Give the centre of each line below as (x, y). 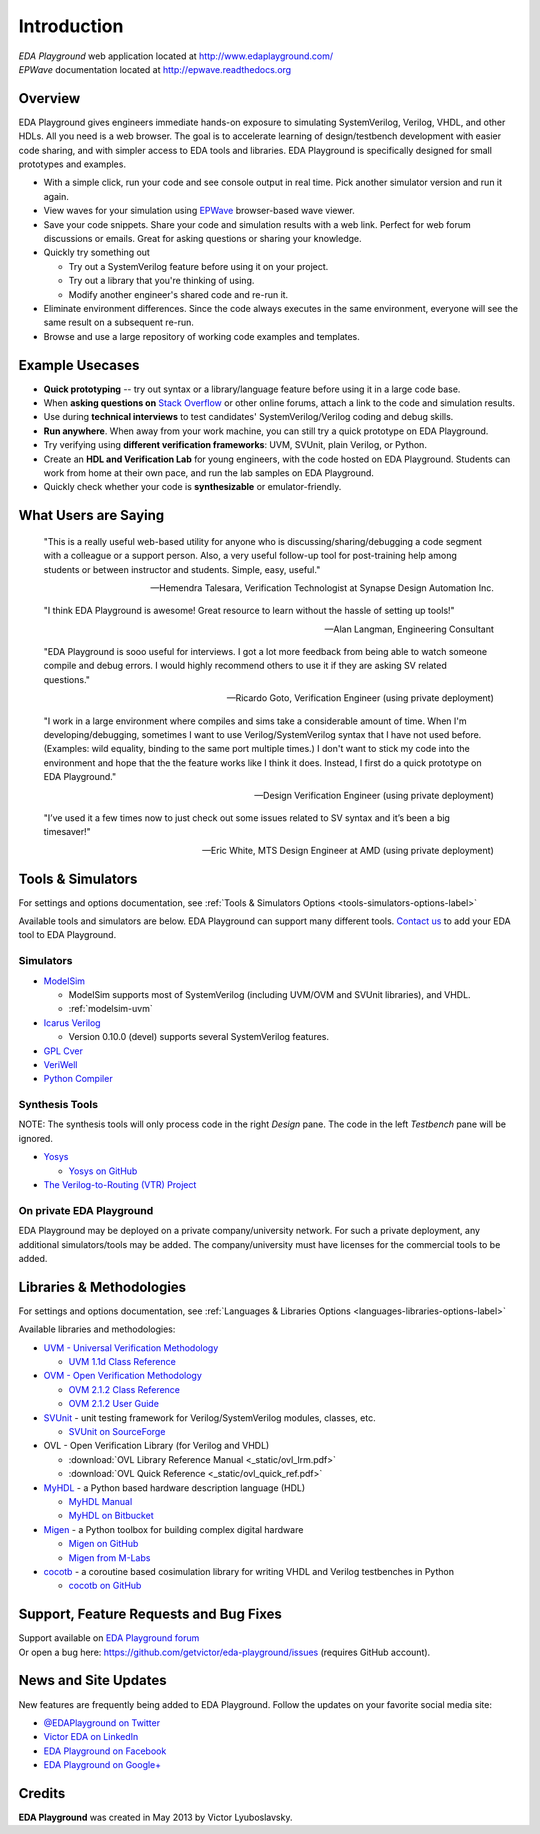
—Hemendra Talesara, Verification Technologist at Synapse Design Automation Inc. (322, 587)
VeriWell (60, 1064)
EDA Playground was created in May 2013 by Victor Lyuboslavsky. (155, 1817)
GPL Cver (63, 1051)
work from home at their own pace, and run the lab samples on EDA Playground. (209, 472)
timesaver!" (67, 832)
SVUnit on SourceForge (117, 1431)
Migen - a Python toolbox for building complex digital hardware (173, 1529)
